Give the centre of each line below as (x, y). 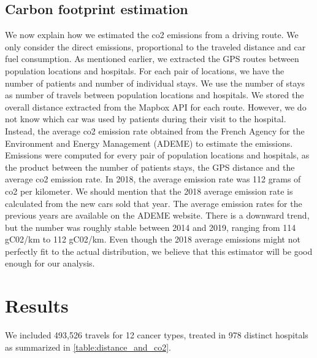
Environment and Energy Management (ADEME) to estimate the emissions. (149, 143)
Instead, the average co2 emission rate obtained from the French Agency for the (155, 130)
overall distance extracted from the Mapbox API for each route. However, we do (156, 107)
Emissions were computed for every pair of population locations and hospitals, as (157, 155)
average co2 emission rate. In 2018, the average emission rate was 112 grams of (153, 179)
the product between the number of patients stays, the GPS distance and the (150, 167)
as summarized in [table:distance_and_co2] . (88, 347)
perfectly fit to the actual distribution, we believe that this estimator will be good (159, 251)
